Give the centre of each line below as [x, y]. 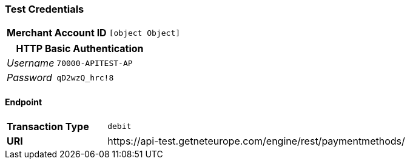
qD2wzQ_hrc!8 [85, 77]
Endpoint [24, 102]
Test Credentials [45, 9]
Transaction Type [48, 126]
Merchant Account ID [57, 33]
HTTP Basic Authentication [80, 49]
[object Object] [145, 33]
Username [31, 63]
